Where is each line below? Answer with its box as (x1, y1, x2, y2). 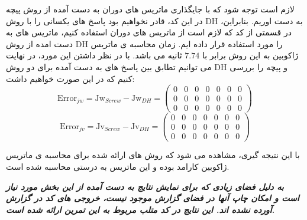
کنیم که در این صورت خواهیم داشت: (6, 72, 135, 84)
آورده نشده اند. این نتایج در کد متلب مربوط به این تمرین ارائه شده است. (6, 203, 275, 215)
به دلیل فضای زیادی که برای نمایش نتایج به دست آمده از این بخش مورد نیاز (6, 180, 284, 192)
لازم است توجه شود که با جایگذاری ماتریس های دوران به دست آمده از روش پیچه (6, 3, 295, 15)
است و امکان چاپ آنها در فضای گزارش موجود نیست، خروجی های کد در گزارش (6, 192, 299, 204)
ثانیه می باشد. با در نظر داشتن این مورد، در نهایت (6, 49, 182, 61)
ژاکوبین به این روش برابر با (202, 49, 299, 61)
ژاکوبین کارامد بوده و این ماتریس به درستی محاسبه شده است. (6, 160, 230, 173)
